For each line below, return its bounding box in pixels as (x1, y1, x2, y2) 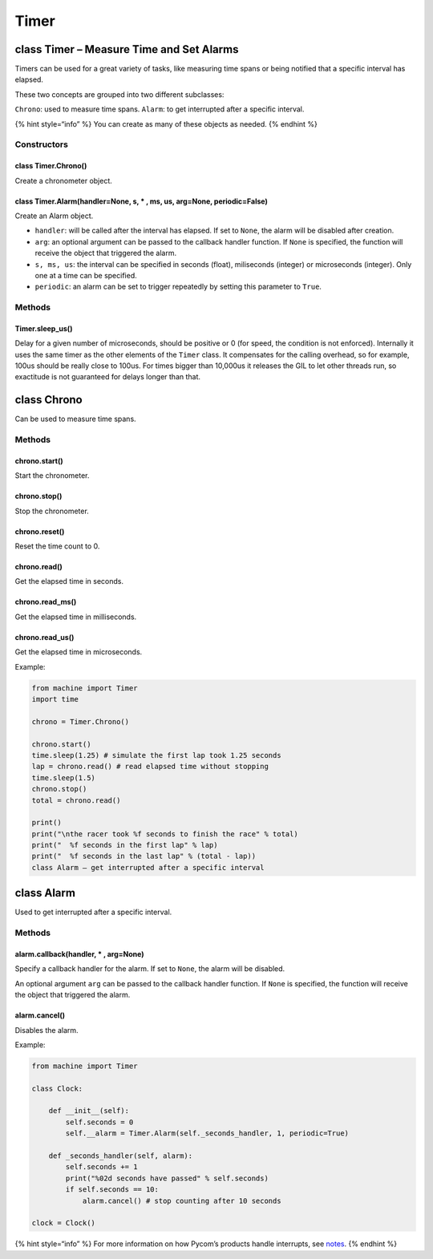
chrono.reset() (14, 526, 65, 536)
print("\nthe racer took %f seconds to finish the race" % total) (31, 829, 298, 838)
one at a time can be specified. (34, 270, 138, 280)
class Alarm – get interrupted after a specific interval (31, 863, 265, 872)
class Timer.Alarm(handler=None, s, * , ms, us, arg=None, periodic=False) (14, 196, 268, 206)
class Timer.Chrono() (14, 161, 87, 171)
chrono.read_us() (14, 632, 75, 642)
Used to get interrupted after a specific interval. (14, 907, 172, 917)
